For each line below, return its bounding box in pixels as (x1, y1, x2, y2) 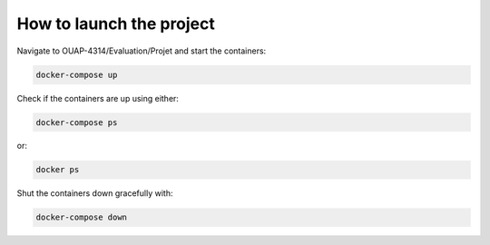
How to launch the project (16, 14, 215, 34)
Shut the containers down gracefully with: (16, 188, 173, 199)
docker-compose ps (35, 117, 118, 127)
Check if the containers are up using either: (16, 93, 179, 103)
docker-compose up (35, 69, 118, 80)
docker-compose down (35, 212, 127, 222)
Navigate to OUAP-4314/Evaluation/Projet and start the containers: (16, 45, 267, 56)
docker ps (35, 164, 80, 175)
